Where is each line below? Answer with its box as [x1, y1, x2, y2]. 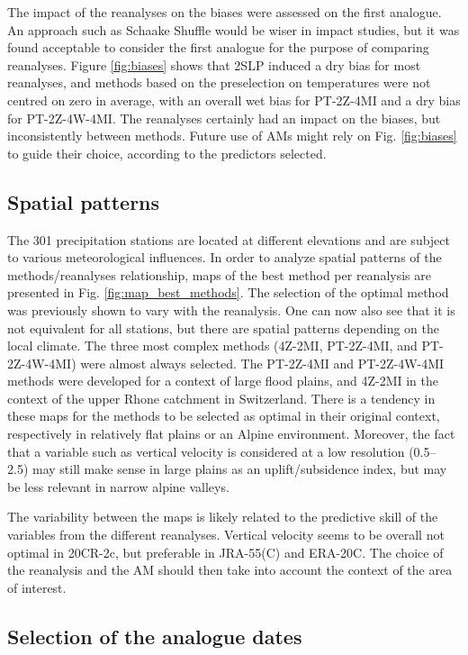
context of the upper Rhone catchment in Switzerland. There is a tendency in [7, 388, 436, 407]
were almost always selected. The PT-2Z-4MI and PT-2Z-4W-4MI [80, 353, 445, 372]
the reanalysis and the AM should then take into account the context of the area [7, 560, 453, 579]
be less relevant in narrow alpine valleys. [7, 477, 229, 496]
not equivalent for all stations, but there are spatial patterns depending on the [7, 318, 440, 337]
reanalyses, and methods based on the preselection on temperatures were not [7, 73, 431, 92]
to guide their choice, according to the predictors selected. [7, 143, 327, 162]
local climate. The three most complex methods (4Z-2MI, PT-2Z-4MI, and [7, 336, 418, 355]
